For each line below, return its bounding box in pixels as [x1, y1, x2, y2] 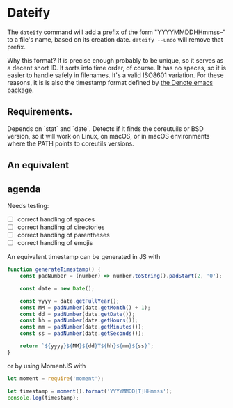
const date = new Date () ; [19, 285, 95, 292]
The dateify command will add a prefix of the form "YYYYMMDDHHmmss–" [7, 28, 226, 36]
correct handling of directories [17, 223, 105, 231]
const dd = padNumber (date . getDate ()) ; [19, 311, 136, 317]
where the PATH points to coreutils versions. [7, 139, 134, 148]
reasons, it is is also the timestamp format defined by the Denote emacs [7, 78, 214, 86]
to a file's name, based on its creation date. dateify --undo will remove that [7, 35, 224, 43]
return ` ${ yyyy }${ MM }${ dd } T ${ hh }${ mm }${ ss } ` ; [19, 343, 154, 350]
